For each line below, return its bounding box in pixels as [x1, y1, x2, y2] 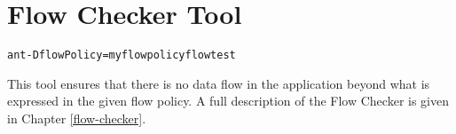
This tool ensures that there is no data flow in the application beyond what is [7, 74, 430, 92]
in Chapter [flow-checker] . [7, 108, 146, 127]
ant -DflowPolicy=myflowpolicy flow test [7, 49, 236, 62]
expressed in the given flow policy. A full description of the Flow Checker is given [7, 91, 449, 110]
